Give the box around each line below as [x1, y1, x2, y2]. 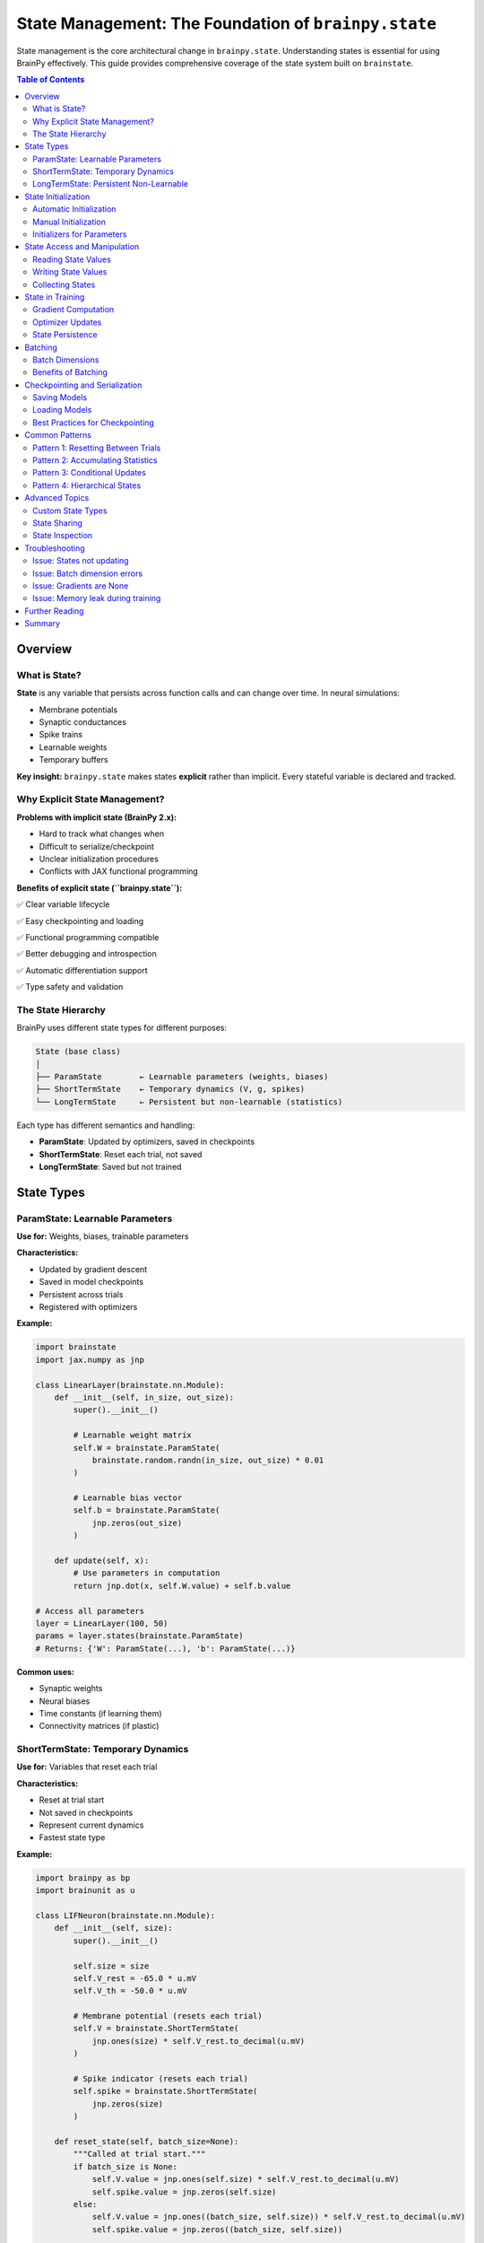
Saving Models [32, 392, 88, 403]
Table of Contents [16, 74, 85, 85]
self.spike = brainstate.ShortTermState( [73, 2086, 258, 2097]
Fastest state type [39, 1832, 106, 1843]
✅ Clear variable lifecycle [16, 899, 110, 910]
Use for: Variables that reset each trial [16, 1761, 158, 1772]
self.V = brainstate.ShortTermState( [73, 2023, 239, 2034]
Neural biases [39, 1696, 91, 1706]
